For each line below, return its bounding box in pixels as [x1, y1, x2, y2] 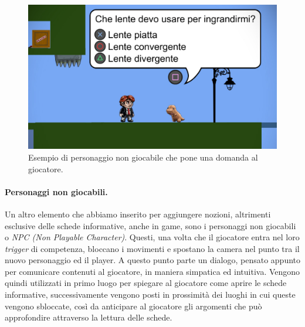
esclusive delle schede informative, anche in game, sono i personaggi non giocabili [5, 219, 296, 231]
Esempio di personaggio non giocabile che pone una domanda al [28, 151, 258, 163]
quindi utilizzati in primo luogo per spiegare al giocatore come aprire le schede [5, 277, 287, 289]
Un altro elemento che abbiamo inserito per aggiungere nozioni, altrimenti [5, 207, 271, 220]
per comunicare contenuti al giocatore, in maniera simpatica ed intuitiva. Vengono [5, 265, 300, 277]
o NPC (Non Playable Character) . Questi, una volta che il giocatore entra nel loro [5, 231, 300, 243]
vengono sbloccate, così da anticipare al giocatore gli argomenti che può [5, 299, 262, 312]
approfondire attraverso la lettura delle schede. [5, 311, 172, 323]
